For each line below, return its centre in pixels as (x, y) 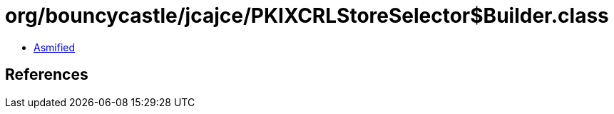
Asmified (55, 47)
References (47, 75)
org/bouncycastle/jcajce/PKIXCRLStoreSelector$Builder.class (307, 16)
